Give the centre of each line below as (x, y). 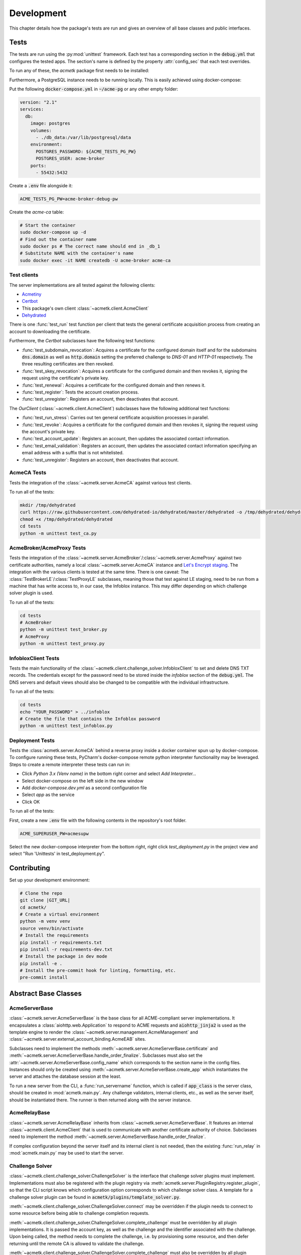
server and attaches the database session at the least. (65, 1076)
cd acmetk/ (33, 907)
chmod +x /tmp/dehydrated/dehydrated (66, 519)
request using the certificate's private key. (65, 378)
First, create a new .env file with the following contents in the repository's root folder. (98, 820)
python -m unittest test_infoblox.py (66, 726)
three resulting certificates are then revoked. (68, 364)
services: (32, 109)
